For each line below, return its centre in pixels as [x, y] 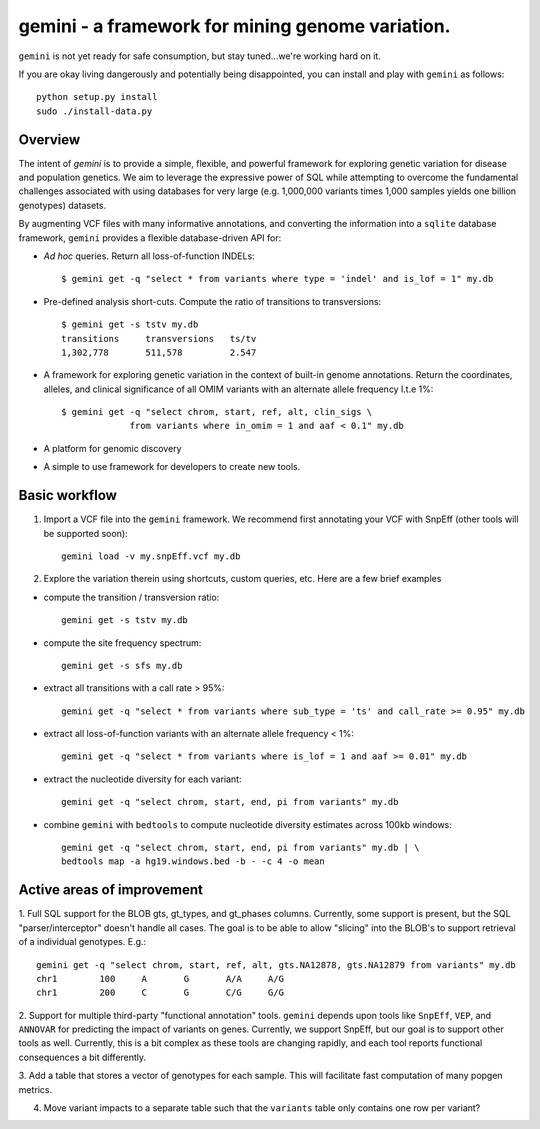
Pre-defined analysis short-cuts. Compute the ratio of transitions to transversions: [212, 301]
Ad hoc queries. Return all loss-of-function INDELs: [149, 256]
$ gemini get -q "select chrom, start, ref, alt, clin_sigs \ [217, 412]
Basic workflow [67, 495]
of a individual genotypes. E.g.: [82, 942]
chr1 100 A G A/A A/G [160, 978]
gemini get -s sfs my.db [122, 665]
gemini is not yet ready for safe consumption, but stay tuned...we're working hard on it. [200, 56]
